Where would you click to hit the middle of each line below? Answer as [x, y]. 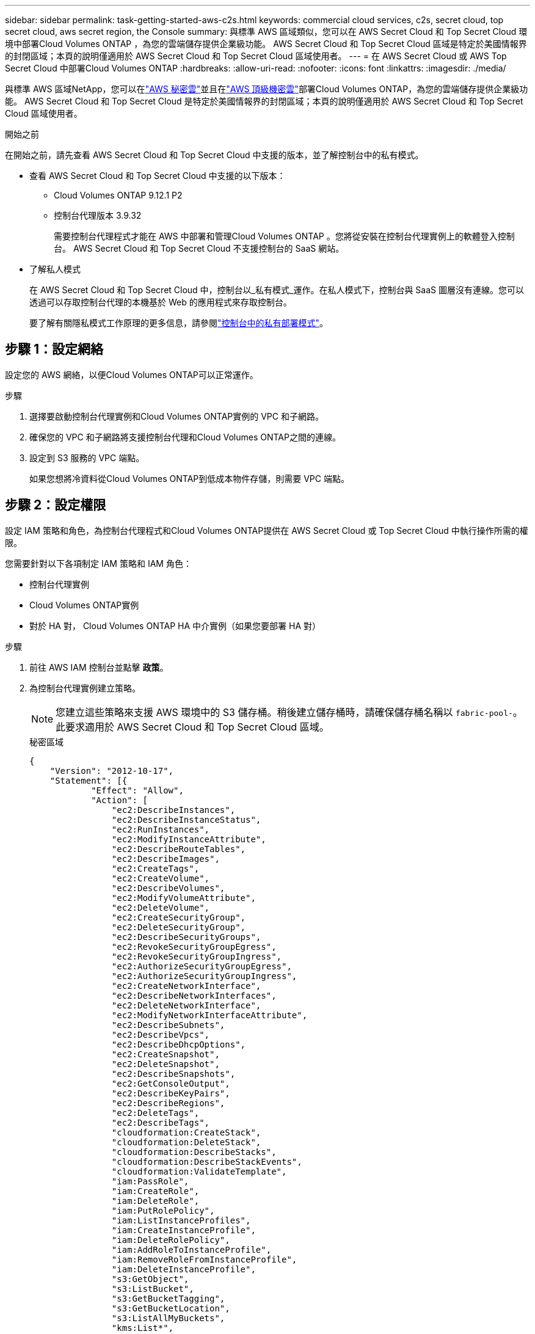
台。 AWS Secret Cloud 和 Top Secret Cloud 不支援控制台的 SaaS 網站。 [199, 248]
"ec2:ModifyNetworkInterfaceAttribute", [209, 1015]
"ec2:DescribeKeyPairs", [171, 1093]
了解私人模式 [55, 269]
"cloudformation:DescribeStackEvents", [207, 1161]
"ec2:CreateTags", [155, 868]
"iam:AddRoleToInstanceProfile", [191, 1249]
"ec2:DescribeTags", [161, 1122]
